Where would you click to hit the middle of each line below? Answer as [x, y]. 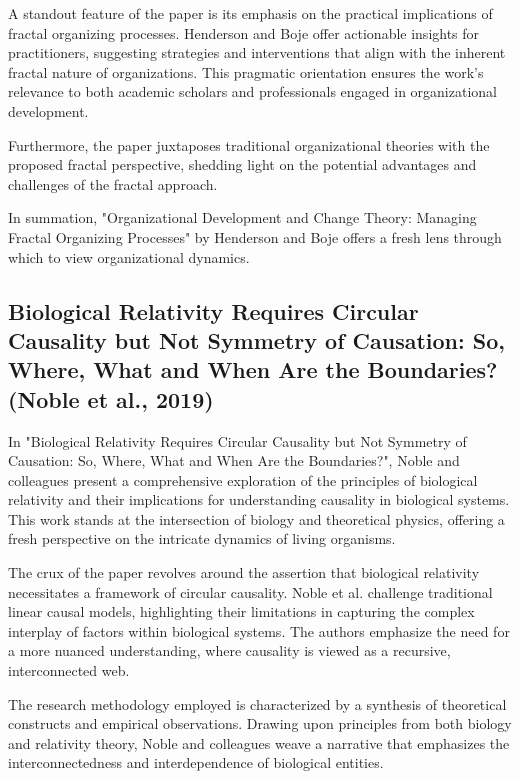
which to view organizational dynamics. [129, 256]
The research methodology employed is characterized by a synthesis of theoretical [257, 703]
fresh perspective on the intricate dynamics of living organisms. [202, 538]
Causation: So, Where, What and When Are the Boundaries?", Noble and [234, 460]
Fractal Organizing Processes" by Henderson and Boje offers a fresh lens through [255, 236]
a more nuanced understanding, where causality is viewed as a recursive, [229, 650]
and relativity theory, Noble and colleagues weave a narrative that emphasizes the [259, 742]
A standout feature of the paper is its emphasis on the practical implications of [250, 13]
